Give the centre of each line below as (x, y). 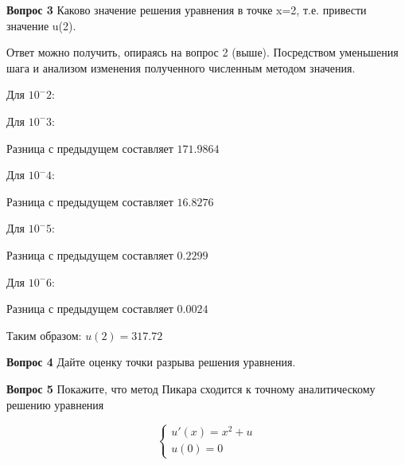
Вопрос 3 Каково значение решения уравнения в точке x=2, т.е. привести (187, 10)
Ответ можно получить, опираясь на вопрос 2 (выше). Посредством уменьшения (202, 52)
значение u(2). (41, 25)
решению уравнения (55, 404)
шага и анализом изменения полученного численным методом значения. (181, 67)
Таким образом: (44, 335)
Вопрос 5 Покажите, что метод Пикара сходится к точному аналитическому (191, 388)
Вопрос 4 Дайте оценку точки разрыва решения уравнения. (151, 362)
